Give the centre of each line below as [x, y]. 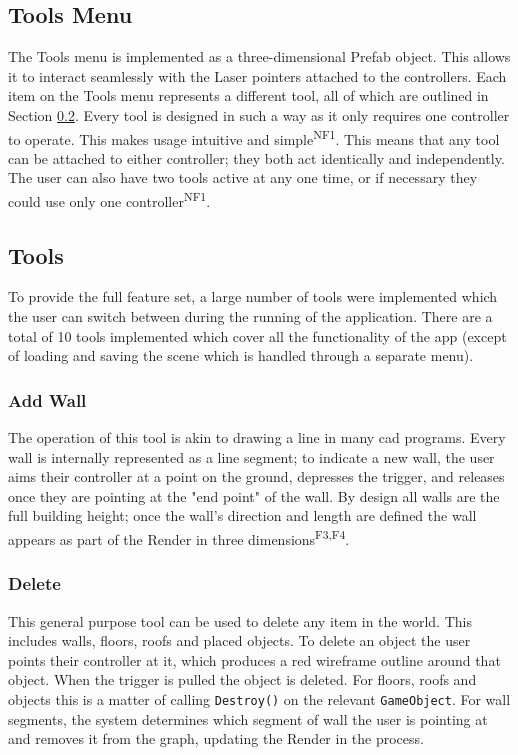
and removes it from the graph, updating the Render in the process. [216, 738]
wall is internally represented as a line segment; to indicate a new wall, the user [251, 456]
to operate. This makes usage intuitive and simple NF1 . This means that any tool [254, 137]
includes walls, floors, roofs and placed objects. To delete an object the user [239, 640]
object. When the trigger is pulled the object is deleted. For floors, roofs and [242, 679]
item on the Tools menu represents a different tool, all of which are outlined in [248, 95]
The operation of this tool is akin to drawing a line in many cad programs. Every [257, 437]
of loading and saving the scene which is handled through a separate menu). [241, 355]
